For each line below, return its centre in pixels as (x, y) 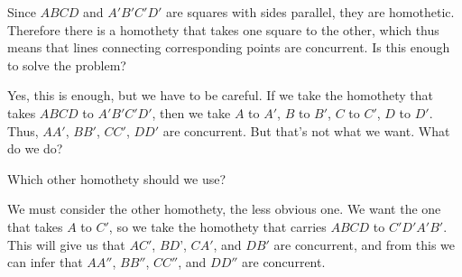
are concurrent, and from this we (365, 244)
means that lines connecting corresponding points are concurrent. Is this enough (229, 47)
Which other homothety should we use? (117, 178)
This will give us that (66, 244)
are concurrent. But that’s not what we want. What (306, 130)
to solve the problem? (67, 65)
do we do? (35, 148)
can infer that (45, 262)
